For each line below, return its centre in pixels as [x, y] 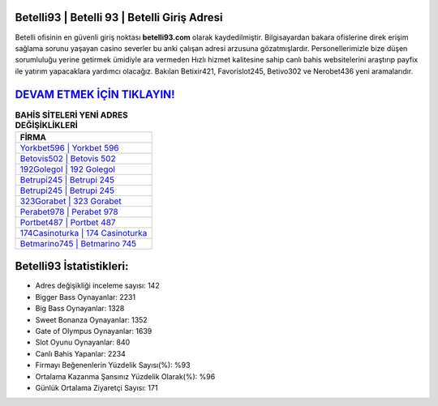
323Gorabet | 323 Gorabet [71, 201]
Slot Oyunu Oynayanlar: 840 [83, 342]
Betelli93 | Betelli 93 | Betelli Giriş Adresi [119, 17]
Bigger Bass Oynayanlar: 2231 [86, 297]
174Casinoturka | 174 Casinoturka [84, 233]
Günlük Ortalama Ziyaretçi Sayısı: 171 [97, 388]
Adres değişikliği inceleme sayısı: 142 [97, 286]
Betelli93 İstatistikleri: [72, 266]
